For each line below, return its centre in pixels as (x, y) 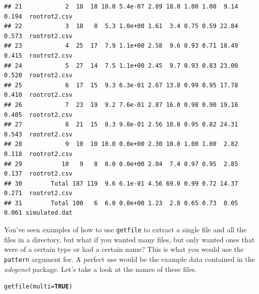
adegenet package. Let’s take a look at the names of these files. (101, 269)
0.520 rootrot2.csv (38, 76)
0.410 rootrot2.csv (38, 95)
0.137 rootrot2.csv (38, 174)
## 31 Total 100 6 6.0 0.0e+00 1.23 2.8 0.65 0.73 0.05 (121, 203)
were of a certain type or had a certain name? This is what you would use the (124, 249)
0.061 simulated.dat (38, 213)
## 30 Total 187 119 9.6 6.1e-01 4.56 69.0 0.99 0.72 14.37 (121, 183)
